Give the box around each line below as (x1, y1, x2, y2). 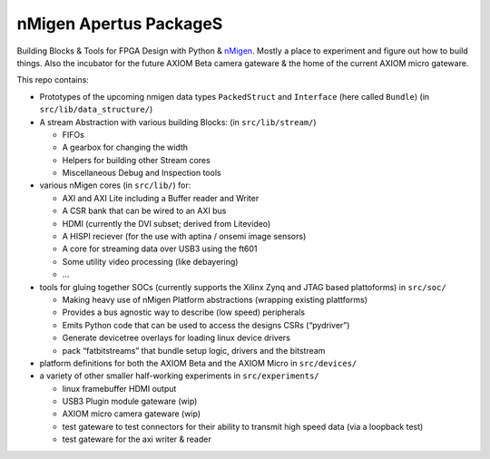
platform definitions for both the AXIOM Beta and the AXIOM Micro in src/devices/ (39, 357, 358, 368)
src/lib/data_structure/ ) (39, 104, 153, 115)
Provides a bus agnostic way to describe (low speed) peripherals (62, 307, 306, 317)
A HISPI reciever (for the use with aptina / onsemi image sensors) (62, 231, 307, 242)
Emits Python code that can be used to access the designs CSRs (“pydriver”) (62, 319, 350, 330)
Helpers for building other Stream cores (62, 154, 211, 165)
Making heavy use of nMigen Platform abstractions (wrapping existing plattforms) (62, 294, 367, 305)
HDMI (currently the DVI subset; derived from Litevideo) (62, 218, 271, 229)
